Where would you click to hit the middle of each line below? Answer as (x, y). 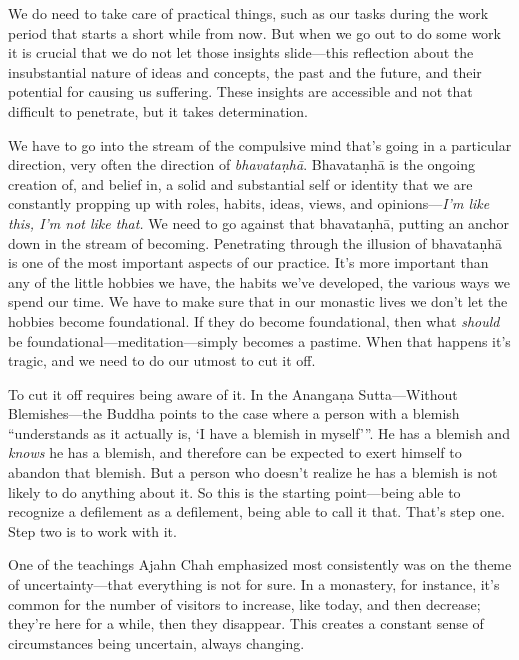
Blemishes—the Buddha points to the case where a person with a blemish (234, 413)
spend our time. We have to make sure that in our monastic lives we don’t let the (258, 301)
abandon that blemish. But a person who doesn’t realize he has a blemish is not (253, 472)
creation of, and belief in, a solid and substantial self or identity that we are (240, 183)
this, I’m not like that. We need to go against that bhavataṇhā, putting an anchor (258, 222)
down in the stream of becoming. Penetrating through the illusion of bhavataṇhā (255, 242)
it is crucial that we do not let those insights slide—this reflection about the (241, 52)
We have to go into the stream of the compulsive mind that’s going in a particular (260, 144)
